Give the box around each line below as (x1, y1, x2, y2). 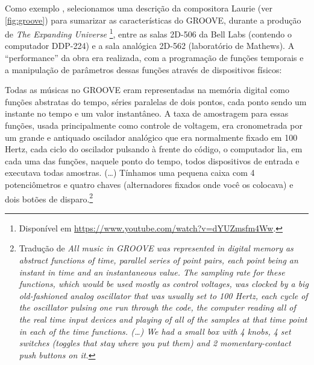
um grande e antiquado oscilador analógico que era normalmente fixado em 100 (5, 131, 298, 143)
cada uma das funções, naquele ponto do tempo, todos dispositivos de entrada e (5, 154, 300, 167)
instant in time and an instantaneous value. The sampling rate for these (19, 265, 285, 278)
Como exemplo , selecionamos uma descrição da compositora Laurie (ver (5, 2, 272, 14)
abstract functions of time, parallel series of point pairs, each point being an (19, 254, 298, 266)
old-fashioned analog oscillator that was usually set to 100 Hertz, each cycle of (19, 289, 308, 302)
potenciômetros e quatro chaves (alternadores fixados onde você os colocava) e (5, 178, 294, 190)
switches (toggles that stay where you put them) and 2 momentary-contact (19, 337, 291, 349)
